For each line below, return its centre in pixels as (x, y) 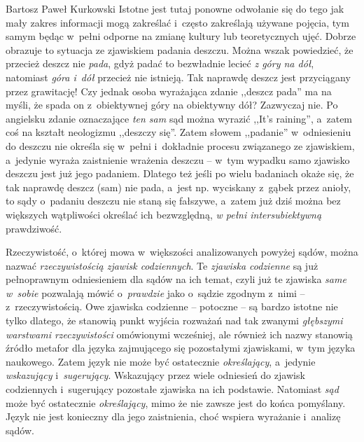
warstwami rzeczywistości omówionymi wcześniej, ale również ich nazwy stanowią (179, 334)
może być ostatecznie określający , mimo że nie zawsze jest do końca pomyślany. (176, 402)
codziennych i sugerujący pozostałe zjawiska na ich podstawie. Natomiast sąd (172, 389)
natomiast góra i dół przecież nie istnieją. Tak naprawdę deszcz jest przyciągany (178, 77)
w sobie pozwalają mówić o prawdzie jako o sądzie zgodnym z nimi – (155, 292)
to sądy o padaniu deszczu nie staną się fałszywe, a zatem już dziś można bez (173, 201)
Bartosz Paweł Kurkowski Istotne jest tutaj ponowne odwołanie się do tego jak (175, 8)
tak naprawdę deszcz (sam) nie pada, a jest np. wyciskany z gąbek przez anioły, (178, 187)
